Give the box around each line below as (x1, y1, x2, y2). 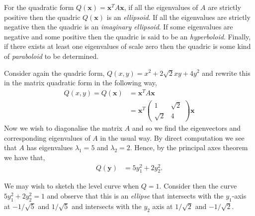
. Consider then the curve (159, 181, 237, 191)
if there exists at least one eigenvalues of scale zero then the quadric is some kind (4, 41, 251, 51)
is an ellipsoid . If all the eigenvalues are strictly (106, 11, 251, 22)
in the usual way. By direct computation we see (100, 132, 245, 143)
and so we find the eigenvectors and (132, 123, 241, 133)
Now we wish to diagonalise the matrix (4, 123, 123, 133)
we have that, (4, 152, 45, 162)
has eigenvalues (26, 142, 73, 153)
